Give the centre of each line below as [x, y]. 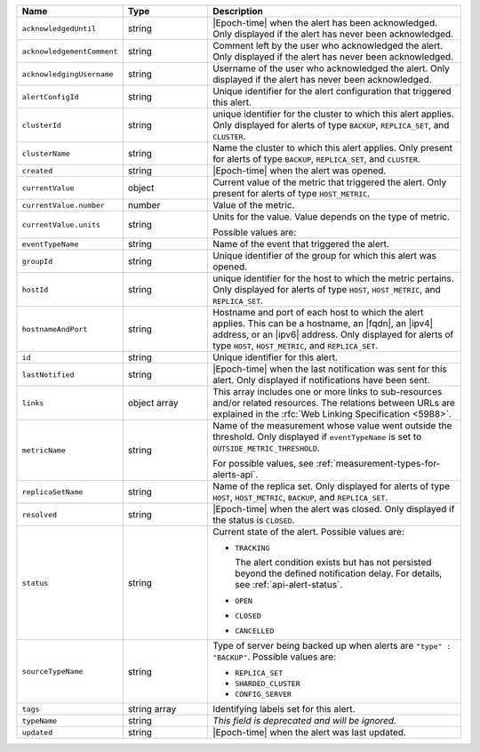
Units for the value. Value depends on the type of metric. [331, 216]
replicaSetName [52, 492]
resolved [40, 514]
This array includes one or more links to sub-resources [327, 392]
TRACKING [252, 548]
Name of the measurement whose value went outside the [332, 425]
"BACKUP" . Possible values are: [274, 656]
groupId [37, 261]
